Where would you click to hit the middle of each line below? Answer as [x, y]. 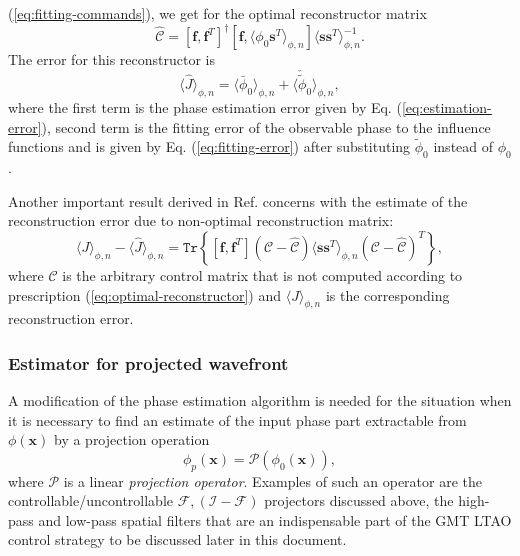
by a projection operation [131, 439]
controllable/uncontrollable [91, 500]
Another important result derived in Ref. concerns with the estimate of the [238, 200]
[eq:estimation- [446, 106]
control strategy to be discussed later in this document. [177, 539]
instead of [463, 146]
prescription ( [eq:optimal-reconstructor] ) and [145, 294]
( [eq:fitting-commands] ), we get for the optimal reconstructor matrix [217, 13]
